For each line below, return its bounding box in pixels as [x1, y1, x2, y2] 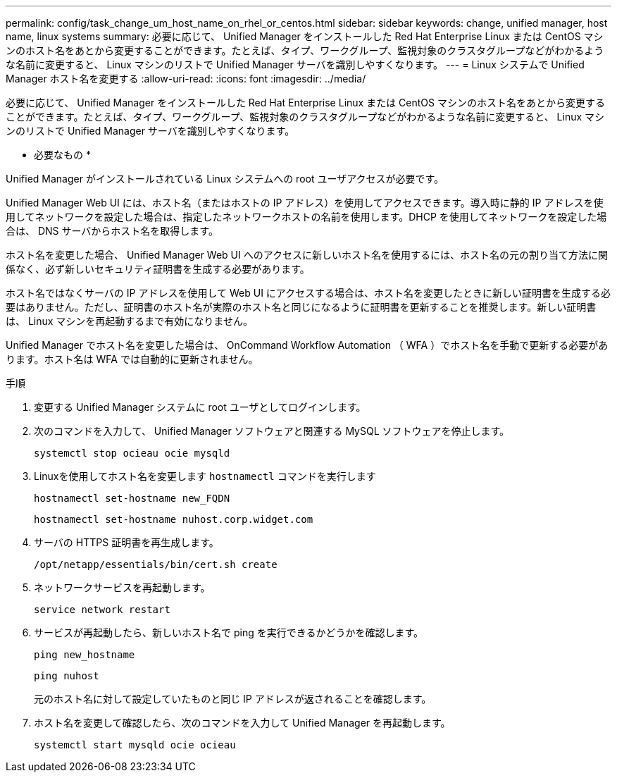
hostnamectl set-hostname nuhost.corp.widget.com [34, 514, 313, 525]
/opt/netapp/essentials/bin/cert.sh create [34, 559, 278, 570]
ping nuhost [34, 670, 99, 681]
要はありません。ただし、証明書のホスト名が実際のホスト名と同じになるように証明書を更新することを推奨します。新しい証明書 [6, 301, 597, 313]
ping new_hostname [34, 649, 135, 660]
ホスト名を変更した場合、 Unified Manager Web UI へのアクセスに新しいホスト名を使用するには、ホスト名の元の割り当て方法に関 [6, 249, 609, 261]
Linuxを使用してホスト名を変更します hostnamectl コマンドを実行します [34, 470, 376, 482]
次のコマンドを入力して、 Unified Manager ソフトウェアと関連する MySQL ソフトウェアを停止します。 [34, 425, 510, 437]
